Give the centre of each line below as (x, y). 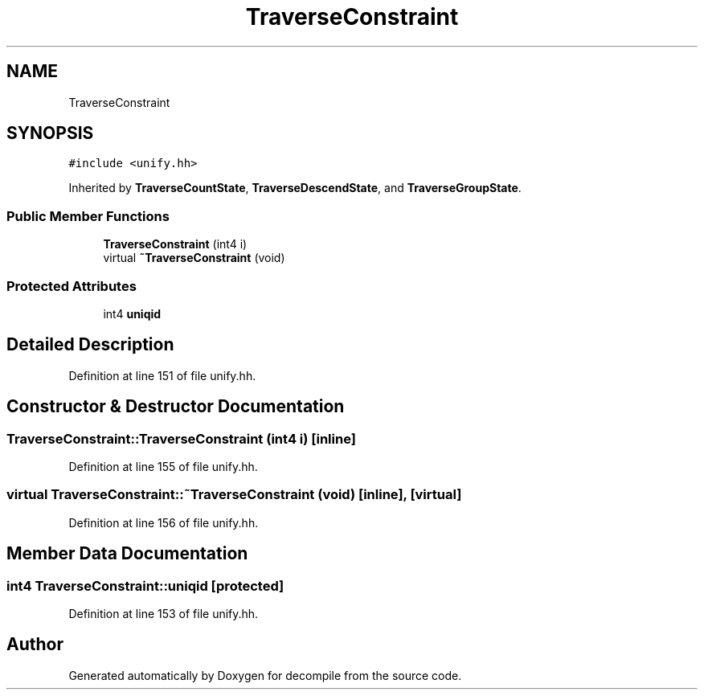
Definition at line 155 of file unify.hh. (163, 467)
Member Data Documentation (127, 554)
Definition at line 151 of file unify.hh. (162, 375)
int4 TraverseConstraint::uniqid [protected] (145, 585)
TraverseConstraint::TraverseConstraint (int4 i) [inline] (181, 438)
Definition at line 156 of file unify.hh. (164, 522)
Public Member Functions (88, 216)
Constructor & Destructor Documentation (176, 407)
